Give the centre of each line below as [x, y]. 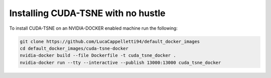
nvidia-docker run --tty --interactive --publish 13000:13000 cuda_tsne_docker [120, 62]
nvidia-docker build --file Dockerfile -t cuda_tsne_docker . [98, 56]
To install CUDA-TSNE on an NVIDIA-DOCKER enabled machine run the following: [93, 28]
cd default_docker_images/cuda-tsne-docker [74, 48]
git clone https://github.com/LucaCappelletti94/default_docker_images [110, 41]
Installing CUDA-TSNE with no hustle [87, 13]
